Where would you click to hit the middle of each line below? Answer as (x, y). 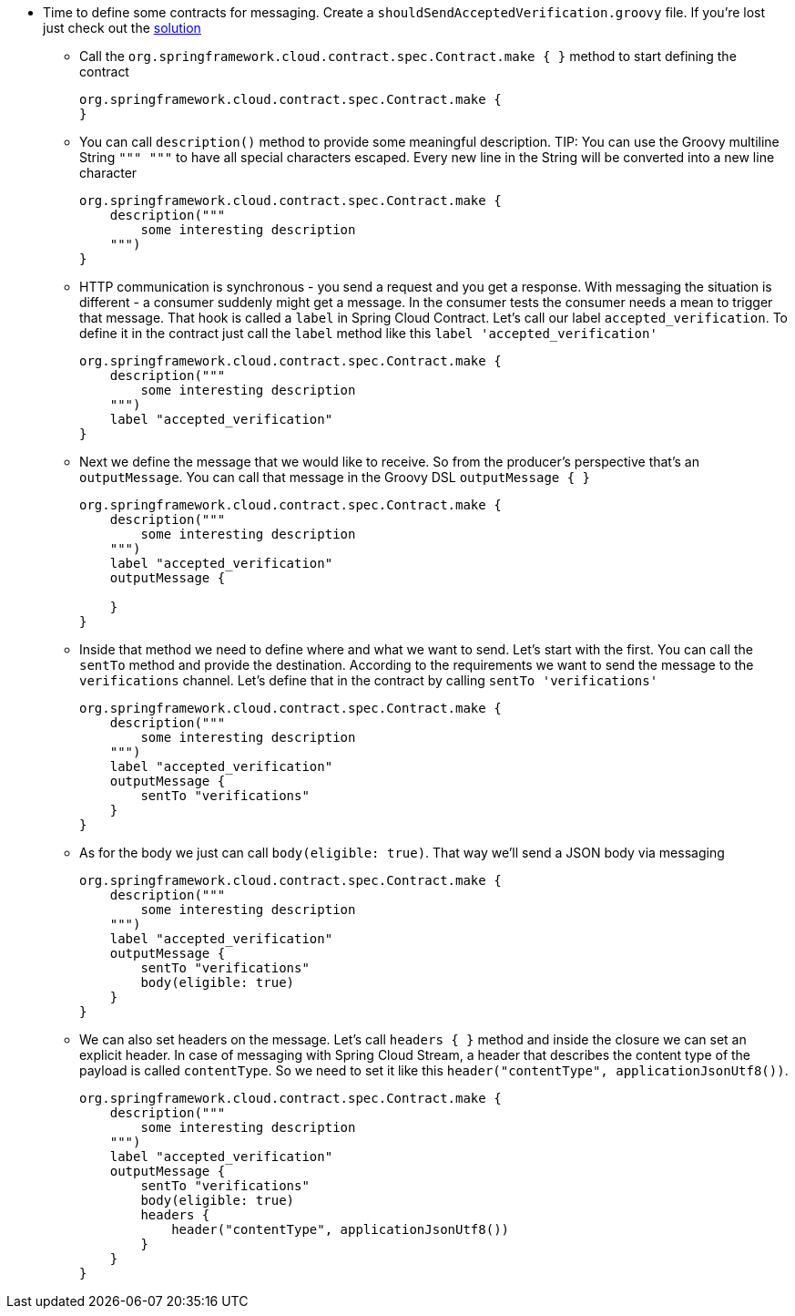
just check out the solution (122, 28)
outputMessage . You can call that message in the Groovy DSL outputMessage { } (335, 477)
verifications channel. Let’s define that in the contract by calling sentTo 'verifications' (369, 680)
